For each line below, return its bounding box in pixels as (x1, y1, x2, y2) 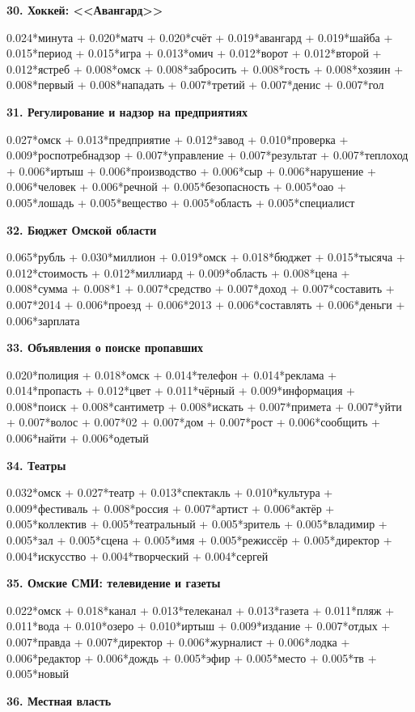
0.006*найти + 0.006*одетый (6, 430, 149, 447)
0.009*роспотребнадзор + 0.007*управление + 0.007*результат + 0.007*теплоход (6, 146, 409, 163)
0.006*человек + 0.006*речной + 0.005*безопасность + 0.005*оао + (6, 178, 346, 195)
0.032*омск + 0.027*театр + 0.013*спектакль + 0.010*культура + (6, 484, 333, 501)
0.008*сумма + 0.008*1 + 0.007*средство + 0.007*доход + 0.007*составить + (6, 280, 395, 297)
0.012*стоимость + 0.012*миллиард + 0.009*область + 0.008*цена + (6, 264, 350, 281)
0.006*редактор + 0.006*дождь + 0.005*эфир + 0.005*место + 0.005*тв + (6, 649, 377, 666)
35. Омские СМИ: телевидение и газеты (6, 574, 221, 591)
